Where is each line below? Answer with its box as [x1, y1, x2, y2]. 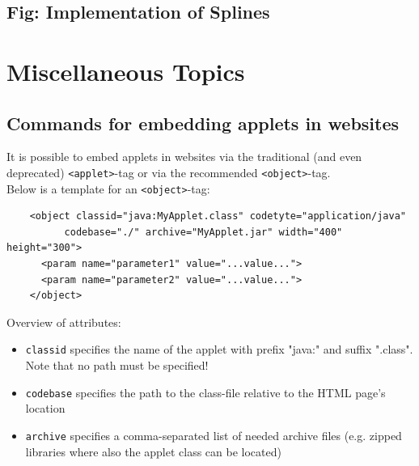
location [25, 400, 66, 417]
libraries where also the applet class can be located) [25, 443, 281, 460]
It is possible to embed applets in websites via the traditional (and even [6, 148, 362, 165]
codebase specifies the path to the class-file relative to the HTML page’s [25, 383, 386, 400]
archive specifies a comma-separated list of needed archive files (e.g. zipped [25, 426, 402, 443]
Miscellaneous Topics [6, 54, 245, 87]
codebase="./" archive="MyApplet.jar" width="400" [64, 226, 343, 238]
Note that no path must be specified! [25, 357, 209, 374]
